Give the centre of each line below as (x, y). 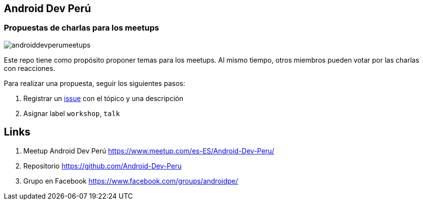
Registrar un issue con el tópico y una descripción (103, 98)
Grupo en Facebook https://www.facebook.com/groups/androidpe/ (131, 181)
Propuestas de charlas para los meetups (82, 28)
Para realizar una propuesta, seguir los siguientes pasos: (95, 83)
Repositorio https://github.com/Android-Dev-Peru (102, 166)
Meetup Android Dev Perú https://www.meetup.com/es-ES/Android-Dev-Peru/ (149, 151)
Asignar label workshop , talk (72, 113)
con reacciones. (30, 68)
